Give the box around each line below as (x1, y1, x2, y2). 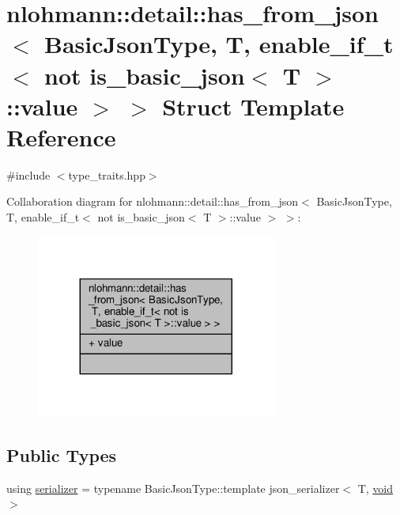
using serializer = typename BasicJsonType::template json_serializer (6, 479, 340, 496)
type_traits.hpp (68, 166, 145, 183)
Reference (6, 120, 116, 153)
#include (6, 166, 51, 183)
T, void (357, 479, 394, 496)
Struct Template (162, 89, 345, 122)
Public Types (6, 442, 117, 467)
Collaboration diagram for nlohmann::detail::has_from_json (6, 193, 299, 210)
